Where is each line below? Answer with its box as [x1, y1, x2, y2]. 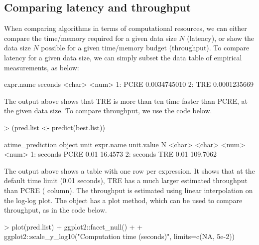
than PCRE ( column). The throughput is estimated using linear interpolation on [4, 185, 253, 195]
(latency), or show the [187, 32, 254, 43]
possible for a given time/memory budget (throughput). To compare [41, 42, 250, 53]
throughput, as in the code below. [4, 205, 107, 215]
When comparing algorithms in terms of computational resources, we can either [4, 23, 247, 33]
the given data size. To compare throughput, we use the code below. [4, 105, 212, 116]
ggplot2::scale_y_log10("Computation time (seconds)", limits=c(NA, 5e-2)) [4, 231, 235, 242]
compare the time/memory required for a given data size [4, 32, 177, 43]
